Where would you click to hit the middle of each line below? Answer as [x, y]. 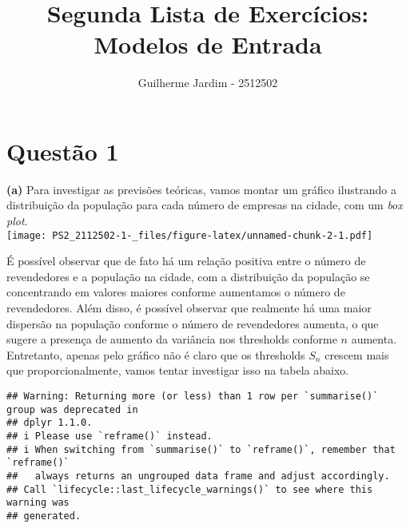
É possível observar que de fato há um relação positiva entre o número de [186, 261]
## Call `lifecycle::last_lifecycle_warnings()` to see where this [190, 489]
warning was [38, 503]
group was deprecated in [72, 409]
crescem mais [357, 354]
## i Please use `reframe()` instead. [109, 436]
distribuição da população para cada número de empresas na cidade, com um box [205, 205]
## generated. [44, 516]
